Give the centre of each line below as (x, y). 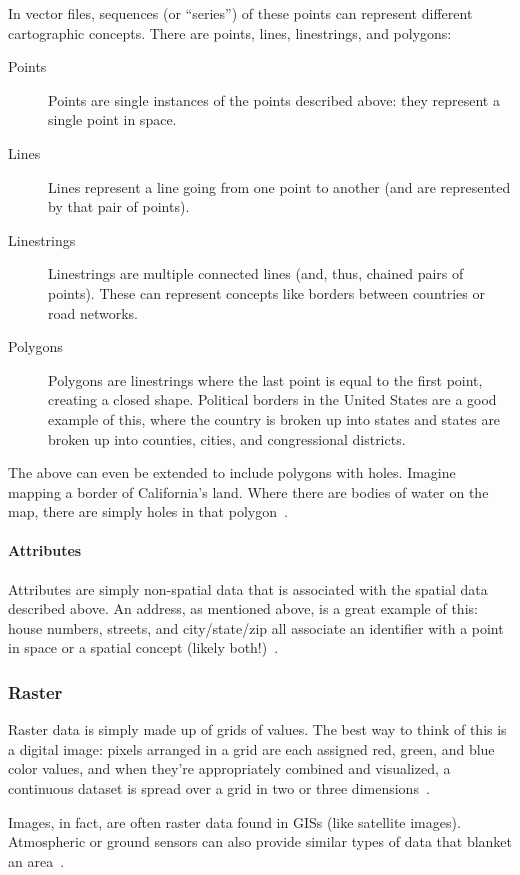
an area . (36, 860)
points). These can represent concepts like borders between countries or (266, 292)
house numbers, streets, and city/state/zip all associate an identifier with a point (256, 627)
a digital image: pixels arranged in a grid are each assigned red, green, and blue (251, 748)
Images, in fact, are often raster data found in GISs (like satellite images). (234, 821)
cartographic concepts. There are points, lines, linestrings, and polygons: (230, 32)
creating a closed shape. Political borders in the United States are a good (272, 399)
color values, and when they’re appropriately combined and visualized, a (229, 768)
